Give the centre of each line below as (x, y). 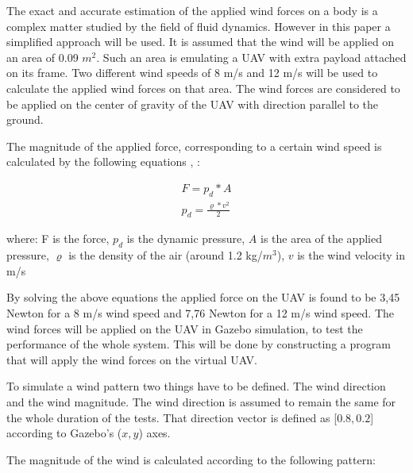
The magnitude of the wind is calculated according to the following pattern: (191, 459)
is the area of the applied (321, 238)
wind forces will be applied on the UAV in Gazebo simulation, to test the (185, 328)
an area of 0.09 (42, 57)
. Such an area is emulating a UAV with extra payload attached (251, 57)
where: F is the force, (58, 238)
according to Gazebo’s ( (64, 433)
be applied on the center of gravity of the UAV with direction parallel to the (193, 104)
